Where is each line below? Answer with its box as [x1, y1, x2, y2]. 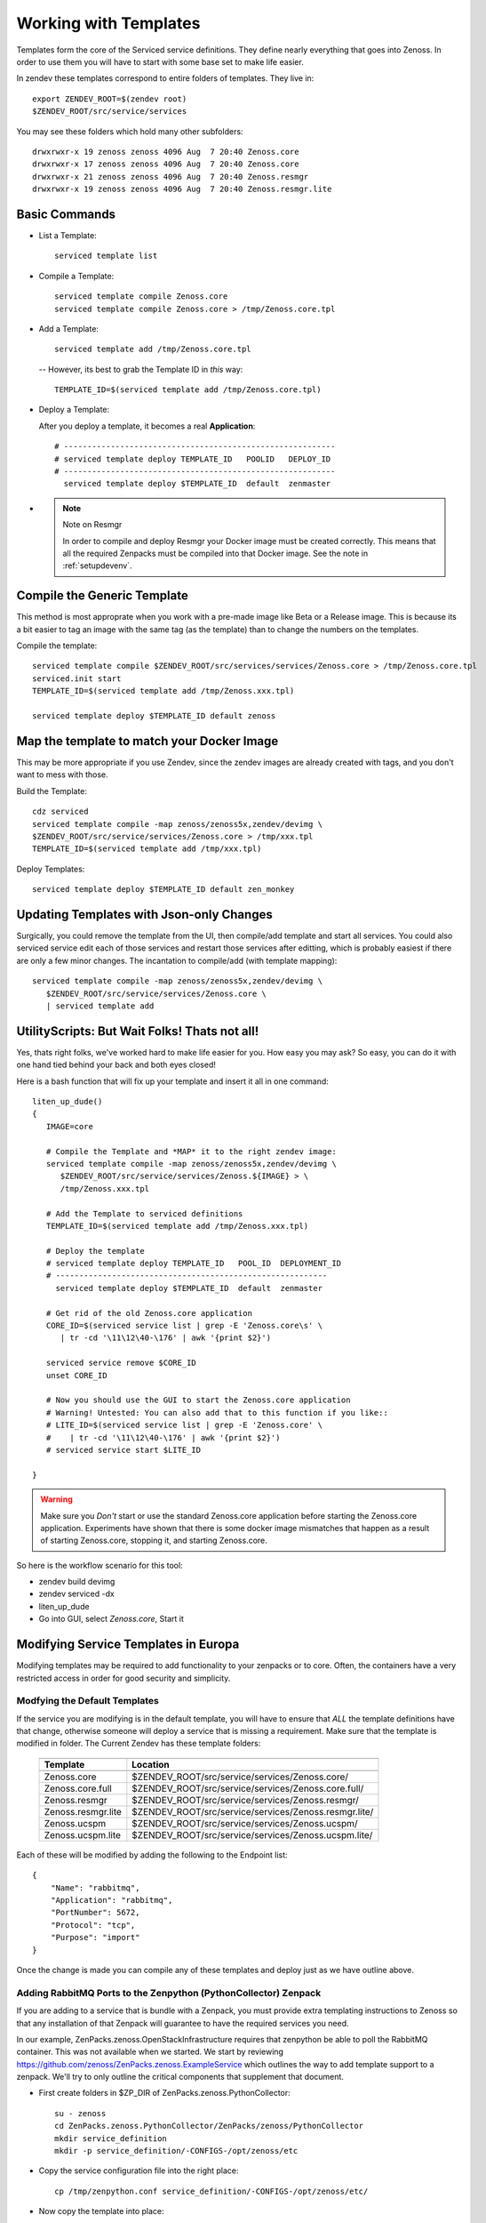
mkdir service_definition [54, 2133, 168, 2143]
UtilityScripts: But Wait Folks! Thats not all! [16, 1023, 259, 1039]
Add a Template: [38, 323, 100, 333]
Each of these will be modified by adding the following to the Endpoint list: [16, 1850, 288, 1860]
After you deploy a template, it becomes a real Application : [38, 421, 256, 431]
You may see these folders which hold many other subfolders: [16, 125, 243, 137]
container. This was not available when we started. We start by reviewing [16, 2046, 284, 2058]
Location [131, 1758, 170, 1770]
